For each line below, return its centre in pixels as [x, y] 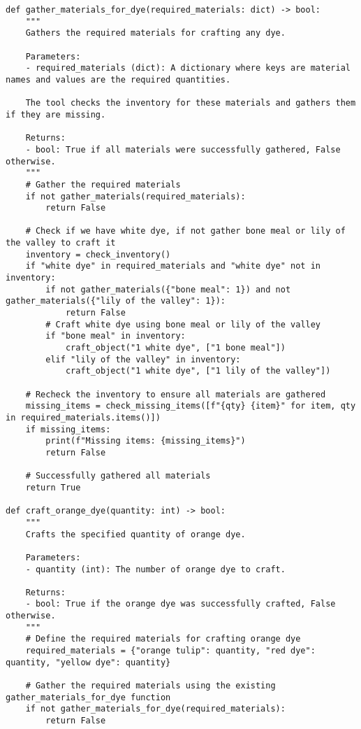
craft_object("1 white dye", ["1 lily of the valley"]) [198, 371]
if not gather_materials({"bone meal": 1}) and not [168, 289]
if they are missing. [56, 114]
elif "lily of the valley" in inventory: [143, 359]
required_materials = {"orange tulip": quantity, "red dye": [170, 651]
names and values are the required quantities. [118, 79]
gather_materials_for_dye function [88, 697]
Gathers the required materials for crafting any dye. [155, 33]
